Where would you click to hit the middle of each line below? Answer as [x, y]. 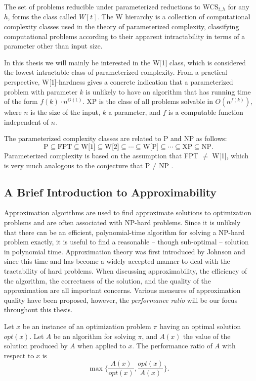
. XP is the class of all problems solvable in [148, 101]
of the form [21, 101]
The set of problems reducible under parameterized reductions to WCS [111, 6]
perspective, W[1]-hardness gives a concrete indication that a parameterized [119, 82]
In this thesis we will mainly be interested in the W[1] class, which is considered [125, 62]
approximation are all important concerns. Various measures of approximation [122, 290]
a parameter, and [134, 112]
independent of [26, 121]
